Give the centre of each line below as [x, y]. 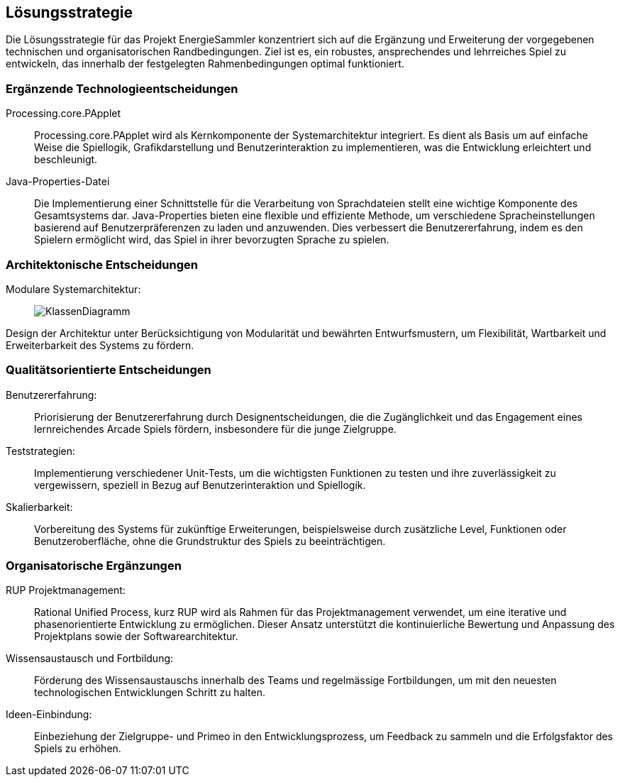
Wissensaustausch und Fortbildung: [90, 659]
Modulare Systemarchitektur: [73, 289]
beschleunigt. [66, 160]
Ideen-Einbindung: [49, 715]
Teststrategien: [41, 451]
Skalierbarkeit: [39, 507]
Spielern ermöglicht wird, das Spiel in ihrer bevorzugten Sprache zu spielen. [212, 240]
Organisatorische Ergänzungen [94, 566]
